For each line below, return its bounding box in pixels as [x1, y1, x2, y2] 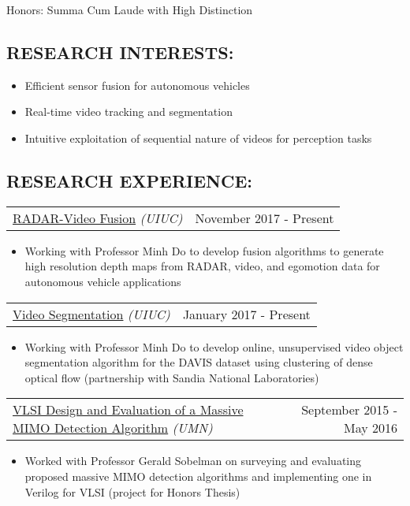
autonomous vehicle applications [24, 273, 181, 289]
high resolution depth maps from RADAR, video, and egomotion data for [24, 258, 380, 274]
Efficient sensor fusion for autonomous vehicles [24, 76, 250, 93]
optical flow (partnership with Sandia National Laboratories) [24, 369, 319, 385]
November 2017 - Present [195, 208, 334, 227]
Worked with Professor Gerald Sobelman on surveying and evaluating [24, 452, 362, 469]
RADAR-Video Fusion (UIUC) [13, 208, 183, 227]
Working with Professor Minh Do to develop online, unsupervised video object [24, 338, 404, 355]
